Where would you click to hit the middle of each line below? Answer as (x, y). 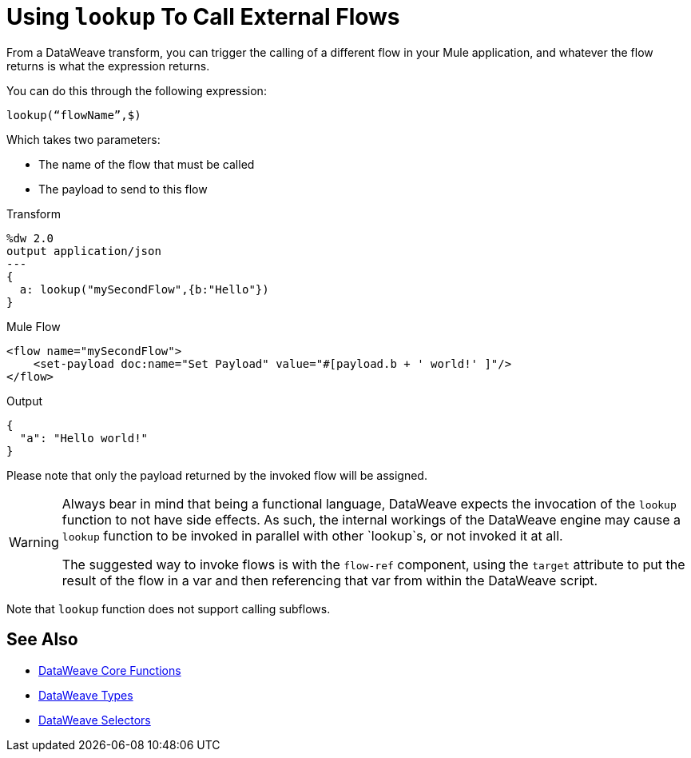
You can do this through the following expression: (137, 90)
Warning (34, 542)
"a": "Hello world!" (84, 438)
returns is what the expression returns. (108, 66)
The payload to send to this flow (123, 189)
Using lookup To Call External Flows (203, 17)
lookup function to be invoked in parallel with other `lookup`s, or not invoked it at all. (312, 535)
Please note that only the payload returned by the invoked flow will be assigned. (217, 475)
